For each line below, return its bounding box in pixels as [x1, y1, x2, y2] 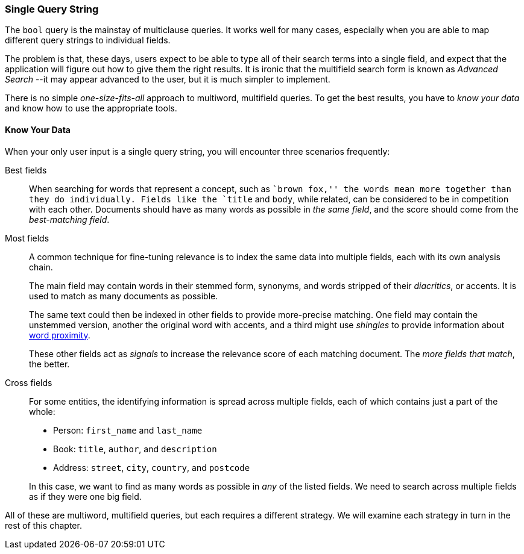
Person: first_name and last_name [53, 425, 203, 435]
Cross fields [5, 377, 52, 388]
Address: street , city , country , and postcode [53, 462, 250, 473]
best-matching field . [29, 214, 110, 225]
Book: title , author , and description [53, 443, 217, 454]
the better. [29, 358, 70, 369]
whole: [29, 406, 55, 417]
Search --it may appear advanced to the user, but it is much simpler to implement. [5, 74, 330, 85]
